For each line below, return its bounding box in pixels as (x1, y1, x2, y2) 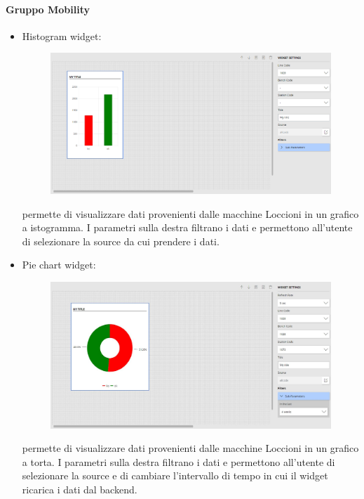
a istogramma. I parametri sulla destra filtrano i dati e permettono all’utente (22, 220, 353, 235)
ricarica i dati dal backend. (22, 481, 137, 496)
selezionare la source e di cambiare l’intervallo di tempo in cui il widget (22, 468, 328, 483)
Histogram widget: (22, 28, 102, 43)
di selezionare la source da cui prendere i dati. (22, 233, 220, 248)
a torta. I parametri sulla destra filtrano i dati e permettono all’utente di (22, 454, 335, 469)
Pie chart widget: (22, 257, 96, 272)
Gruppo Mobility (6, 1, 90, 16)
